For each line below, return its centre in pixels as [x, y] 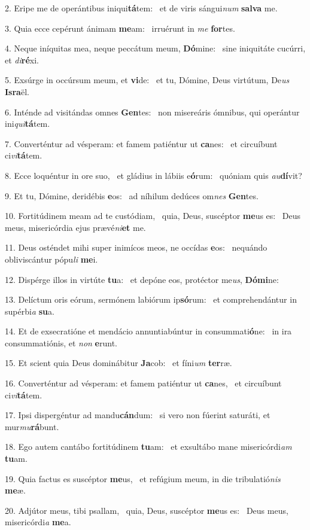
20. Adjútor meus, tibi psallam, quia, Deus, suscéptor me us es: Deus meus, [147, 510]
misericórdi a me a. [38, 522]
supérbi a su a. [30, 311]
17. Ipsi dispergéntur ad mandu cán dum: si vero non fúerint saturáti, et [138, 415]
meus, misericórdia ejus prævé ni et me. [75, 227]
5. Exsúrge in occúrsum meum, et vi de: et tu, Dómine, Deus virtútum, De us [147, 80]
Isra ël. [17, 91]
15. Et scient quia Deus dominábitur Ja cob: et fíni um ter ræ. [118, 363]
